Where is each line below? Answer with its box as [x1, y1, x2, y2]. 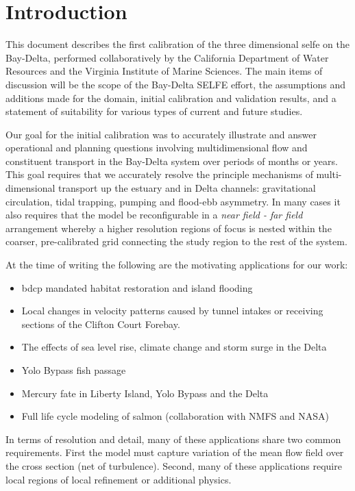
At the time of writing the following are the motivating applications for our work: [5, 257, 348, 272]
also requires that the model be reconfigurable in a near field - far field [5, 207, 303, 222]
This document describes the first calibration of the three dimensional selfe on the [5, 37, 350, 51]
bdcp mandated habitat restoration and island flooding [21, 280, 253, 294]
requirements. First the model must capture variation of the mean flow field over [5, 445, 344, 459]
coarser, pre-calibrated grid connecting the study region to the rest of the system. [5, 234, 347, 249]
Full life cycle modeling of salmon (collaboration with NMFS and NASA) [21, 409, 329, 423]
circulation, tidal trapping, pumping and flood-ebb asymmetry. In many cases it [5, 194, 341, 208]
